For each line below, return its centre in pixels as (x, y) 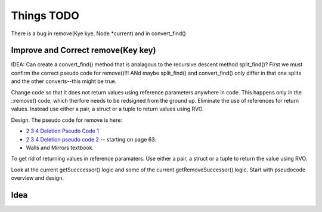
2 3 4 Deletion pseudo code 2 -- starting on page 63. (91, 139)
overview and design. (37, 178)
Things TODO (45, 16)
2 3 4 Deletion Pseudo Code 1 (63, 131)
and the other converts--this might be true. (64, 81)
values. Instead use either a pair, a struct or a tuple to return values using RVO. (107, 109)
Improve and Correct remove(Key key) (83, 50)
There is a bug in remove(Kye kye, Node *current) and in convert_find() (98, 33)
